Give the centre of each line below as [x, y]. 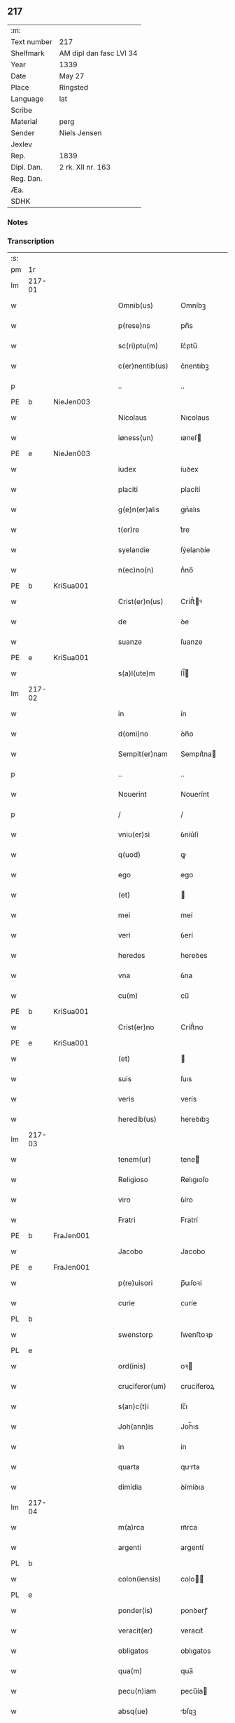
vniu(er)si [134, 835]
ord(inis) [132, 1366]
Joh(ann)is [136, 1427]
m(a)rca [131, 1528]
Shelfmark [28, 53]
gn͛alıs [191, 509]
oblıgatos [196, 1651]
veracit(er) [135, 1631]
